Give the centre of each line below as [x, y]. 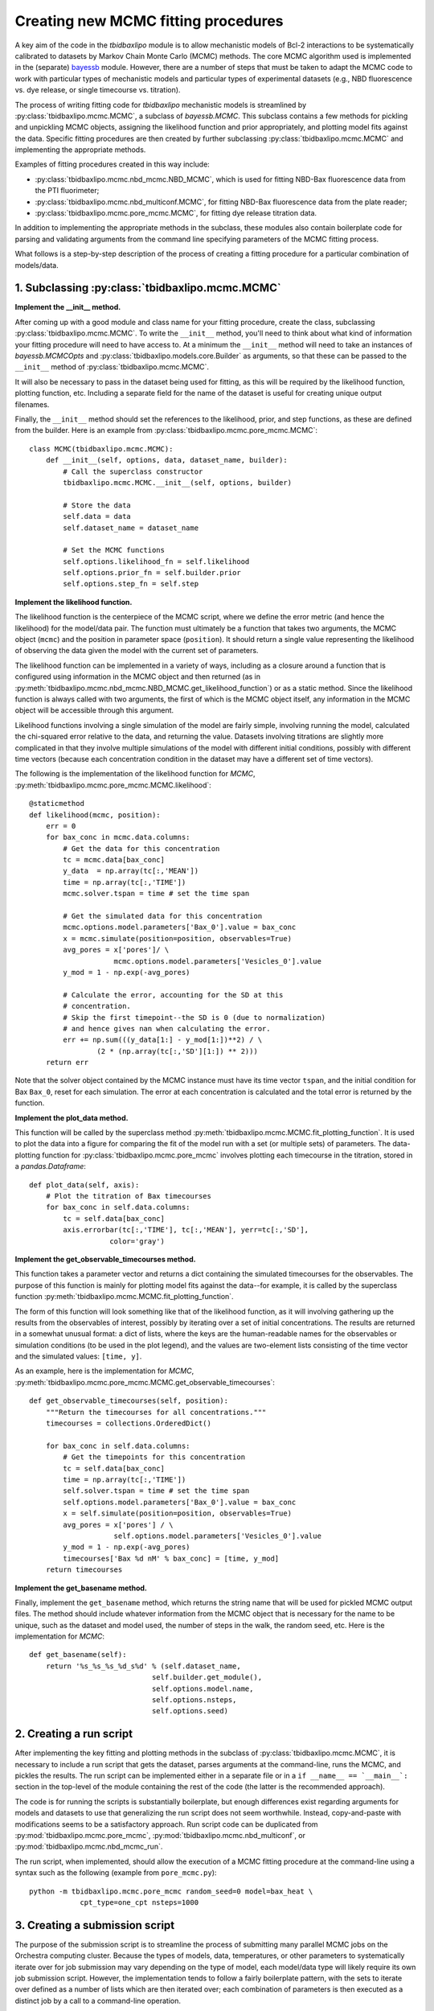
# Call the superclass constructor [133, 471]
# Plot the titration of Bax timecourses [129, 1196]
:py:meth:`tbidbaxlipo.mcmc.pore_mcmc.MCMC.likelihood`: [113, 785]
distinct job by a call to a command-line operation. [98, 2001]
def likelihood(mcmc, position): [95, 815]
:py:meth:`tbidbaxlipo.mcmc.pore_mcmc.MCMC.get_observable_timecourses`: [145, 1382]
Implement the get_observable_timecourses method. [105, 1259]
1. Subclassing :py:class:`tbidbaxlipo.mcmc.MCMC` [148, 288]
